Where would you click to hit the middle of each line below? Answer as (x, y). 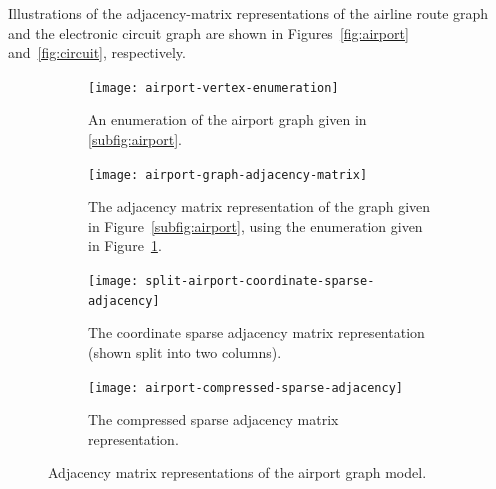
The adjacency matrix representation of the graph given (259, 206)
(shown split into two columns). (185, 351)
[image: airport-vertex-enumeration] (213, 87)
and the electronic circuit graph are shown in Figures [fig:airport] (208, 32)
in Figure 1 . (125, 245)
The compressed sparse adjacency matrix (213, 419)
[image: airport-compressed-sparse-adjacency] (245, 387)
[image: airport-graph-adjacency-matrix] (228, 174)
